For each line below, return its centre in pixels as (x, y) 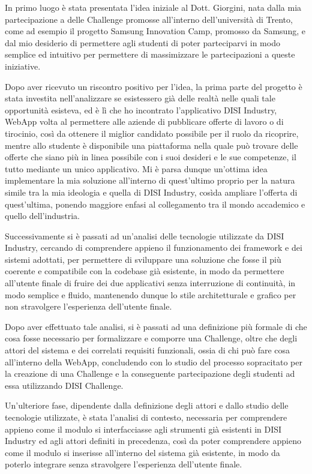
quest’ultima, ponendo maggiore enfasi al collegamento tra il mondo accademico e (155, 204)
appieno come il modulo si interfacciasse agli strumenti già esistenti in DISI (143, 429)
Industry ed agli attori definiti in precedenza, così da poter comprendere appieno (153, 441)
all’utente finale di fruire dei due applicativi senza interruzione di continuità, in (150, 283)
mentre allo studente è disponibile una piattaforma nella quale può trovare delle (151, 145)
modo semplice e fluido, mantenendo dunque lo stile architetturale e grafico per (151, 294)
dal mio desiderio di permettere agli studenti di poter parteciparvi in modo (142, 42)
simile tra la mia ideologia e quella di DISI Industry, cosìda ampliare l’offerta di (151, 192)
